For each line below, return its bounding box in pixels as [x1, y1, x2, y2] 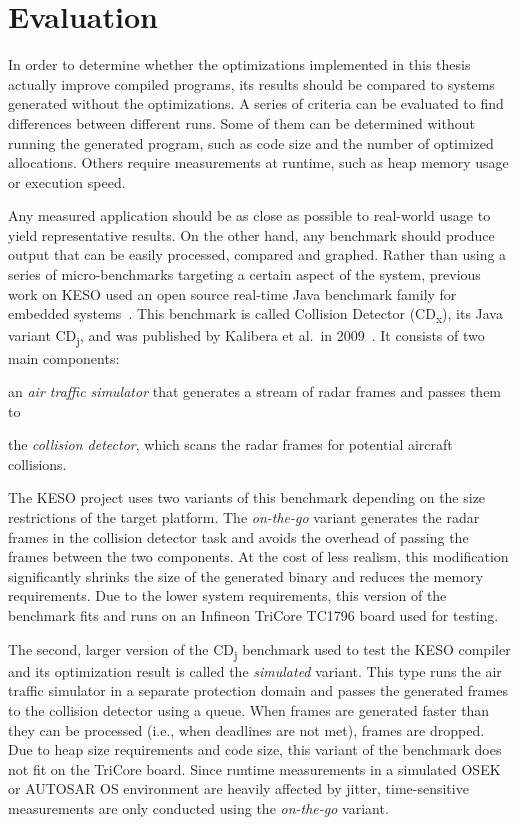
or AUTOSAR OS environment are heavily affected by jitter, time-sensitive [8, 778, 469, 799]
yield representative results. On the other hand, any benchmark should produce [8, 224, 495, 245]
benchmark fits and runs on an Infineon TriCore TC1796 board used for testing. [8, 605, 499, 626]
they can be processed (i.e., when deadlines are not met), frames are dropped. [8, 719, 485, 740]
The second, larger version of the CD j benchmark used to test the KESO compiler [8, 638, 511, 662]
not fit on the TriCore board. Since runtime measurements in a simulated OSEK [8, 758, 501, 779]
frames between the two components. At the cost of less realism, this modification [8, 546, 509, 567]
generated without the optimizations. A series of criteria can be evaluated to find [8, 93, 504, 114]
